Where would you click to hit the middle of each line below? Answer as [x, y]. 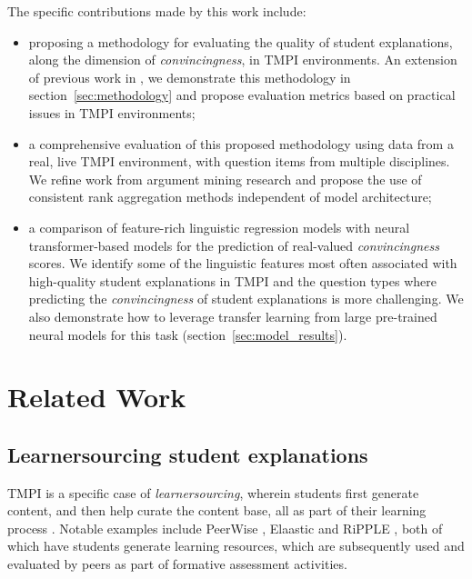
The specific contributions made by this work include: [157, 11]
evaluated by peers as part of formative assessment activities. [177, 564]
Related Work [97, 397]
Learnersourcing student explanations [188, 454]
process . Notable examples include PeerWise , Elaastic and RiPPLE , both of [225, 528]
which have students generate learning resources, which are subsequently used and [236, 546]
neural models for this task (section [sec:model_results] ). [188, 334]
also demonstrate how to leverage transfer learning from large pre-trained [233, 316]
